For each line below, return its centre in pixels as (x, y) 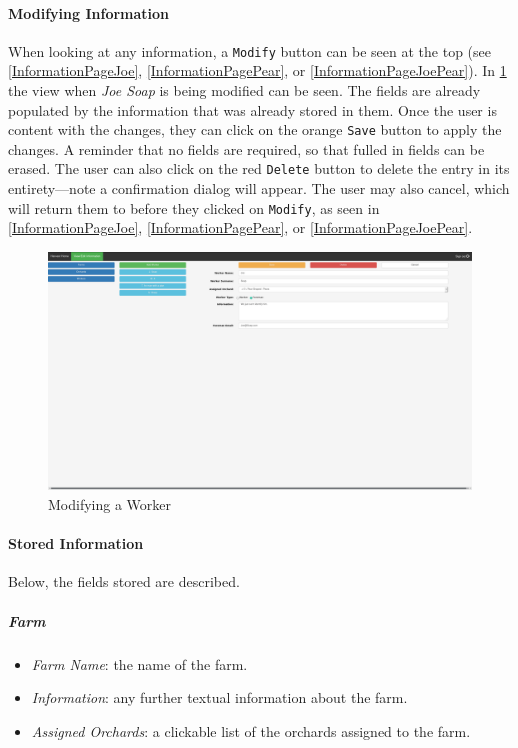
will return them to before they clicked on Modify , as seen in (194, 207)
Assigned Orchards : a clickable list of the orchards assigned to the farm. (251, 730)
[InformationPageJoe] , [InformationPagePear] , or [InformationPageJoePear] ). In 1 (257, 70)
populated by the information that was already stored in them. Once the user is (252, 109)
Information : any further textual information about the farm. (219, 697)
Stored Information (76, 543)
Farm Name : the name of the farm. (139, 663)
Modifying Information (89, 12)
